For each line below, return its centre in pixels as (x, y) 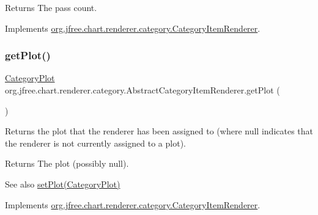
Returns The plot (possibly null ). (67, 163)
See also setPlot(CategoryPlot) (63, 184)
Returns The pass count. (51, 7)
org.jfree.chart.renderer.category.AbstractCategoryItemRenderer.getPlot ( (142, 90)
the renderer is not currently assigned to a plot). (95, 143)
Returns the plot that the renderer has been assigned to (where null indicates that (159, 131)
